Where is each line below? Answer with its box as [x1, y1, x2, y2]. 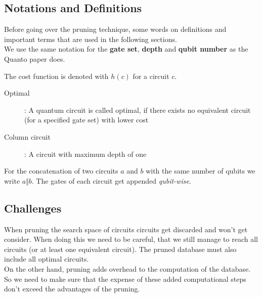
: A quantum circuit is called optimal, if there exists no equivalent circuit [24, 104, 251, 115]
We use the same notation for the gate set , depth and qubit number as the [4, 44, 248, 54]
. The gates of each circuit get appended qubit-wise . [31, 175, 191, 186]
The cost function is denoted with [4, 70, 109, 81]
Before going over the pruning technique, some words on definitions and [4, 24, 227, 34]
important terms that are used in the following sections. [4, 33, 177, 44]
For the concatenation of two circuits [4, 165, 118, 176]
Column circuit [4, 131, 51, 142]
